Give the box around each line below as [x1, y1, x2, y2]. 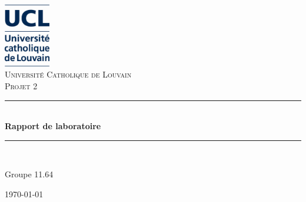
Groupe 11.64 [5, 168, 54, 180]
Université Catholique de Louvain [5, 68, 132, 80]
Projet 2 [5, 79, 38, 92]
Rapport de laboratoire [5, 120, 101, 132]
